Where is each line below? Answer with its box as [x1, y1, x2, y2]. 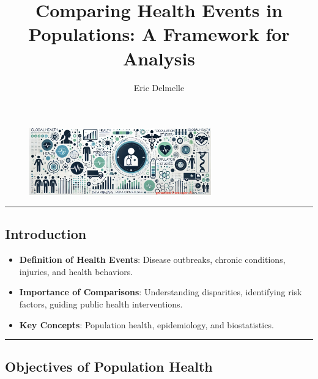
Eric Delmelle [133, 81, 185, 94]
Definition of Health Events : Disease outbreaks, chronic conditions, [19, 253, 286, 266]
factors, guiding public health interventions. [19, 297, 183, 310]
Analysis [122, 45, 196, 70]
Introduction [5, 224, 87, 243]
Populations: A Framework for [28, 21, 290, 46]
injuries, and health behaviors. [19, 265, 133, 278]
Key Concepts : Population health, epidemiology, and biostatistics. [19, 318, 274, 331]
